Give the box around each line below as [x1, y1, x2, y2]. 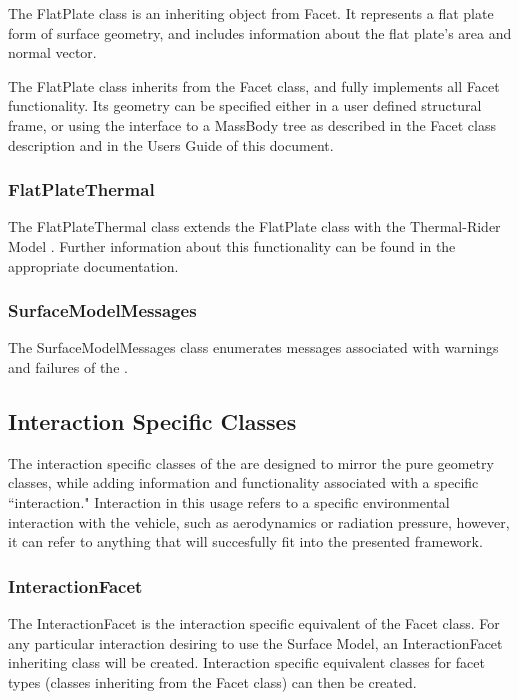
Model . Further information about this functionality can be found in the [8, 235, 456, 256]
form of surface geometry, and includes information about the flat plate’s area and [8, 22, 512, 43]
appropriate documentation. [8, 255, 179, 276]
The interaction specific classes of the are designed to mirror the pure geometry [8, 452, 494, 473]
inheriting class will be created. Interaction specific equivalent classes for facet [8, 652, 485, 673]
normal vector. [8, 42, 97, 63]
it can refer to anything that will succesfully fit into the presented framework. [8, 531, 483, 552]
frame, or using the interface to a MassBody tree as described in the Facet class [8, 114, 496, 135]
